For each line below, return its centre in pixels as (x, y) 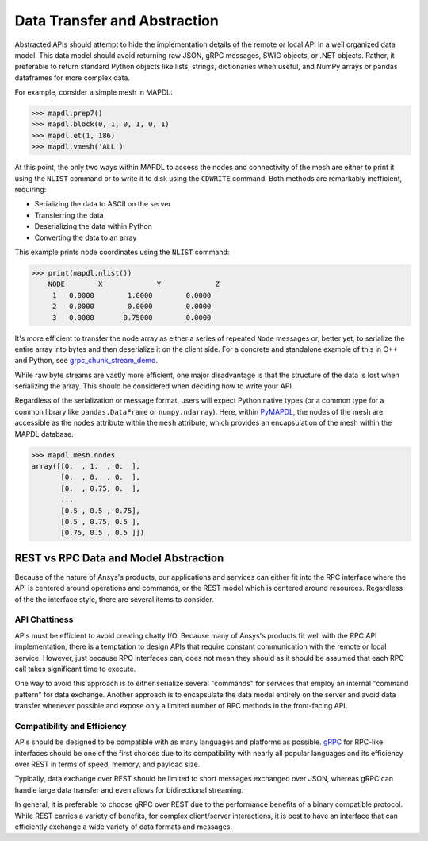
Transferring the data (69, 215)
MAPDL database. (44, 434)
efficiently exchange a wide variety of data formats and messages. (124, 827)
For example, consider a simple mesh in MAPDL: (94, 92)
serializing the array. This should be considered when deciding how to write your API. (154, 386)
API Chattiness (44, 619)
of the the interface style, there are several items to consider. (114, 599)
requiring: (31, 190)
